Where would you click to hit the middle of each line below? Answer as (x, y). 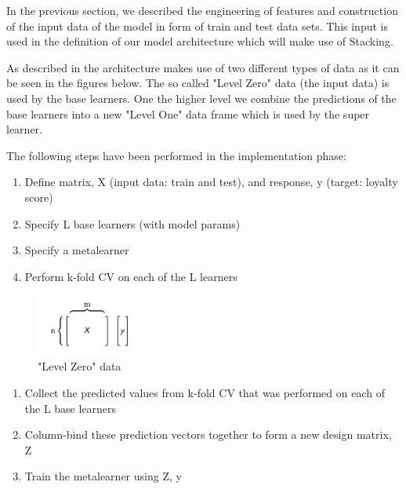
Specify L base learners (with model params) (132, 223)
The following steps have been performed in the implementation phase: (176, 155)
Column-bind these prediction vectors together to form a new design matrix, (208, 434)
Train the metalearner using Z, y (103, 476)
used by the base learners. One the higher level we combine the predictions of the (201, 98)
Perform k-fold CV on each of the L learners (131, 276)
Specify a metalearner (77, 250)
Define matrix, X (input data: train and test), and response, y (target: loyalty (211, 182)
